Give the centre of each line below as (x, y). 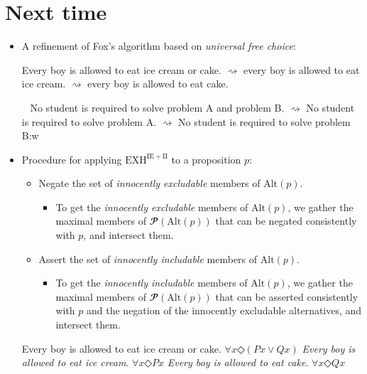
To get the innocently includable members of (152, 283)
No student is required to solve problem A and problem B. (157, 107)
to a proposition (206, 159)
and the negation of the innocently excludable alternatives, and (224, 310)
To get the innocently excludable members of (152, 207)
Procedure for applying (72, 159)
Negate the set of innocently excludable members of (149, 183)
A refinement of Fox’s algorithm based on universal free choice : (159, 46)
